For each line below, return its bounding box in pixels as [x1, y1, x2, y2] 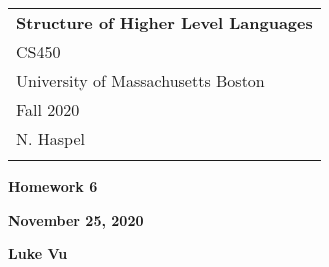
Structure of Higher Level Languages [16, 11, 313, 34]
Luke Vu [8, 243, 68, 264]
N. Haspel [16, 127, 85, 150]
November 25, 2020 [8, 209, 144, 230]
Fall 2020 [16, 98, 80, 121]
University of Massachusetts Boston [16, 69, 265, 92]
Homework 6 [8, 176, 98, 196]
